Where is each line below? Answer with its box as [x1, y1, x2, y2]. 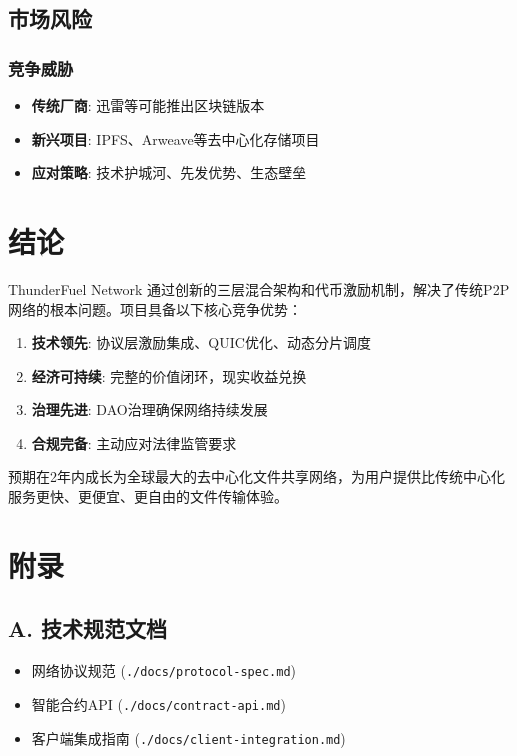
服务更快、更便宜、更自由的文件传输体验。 [8, 486, 288, 507]
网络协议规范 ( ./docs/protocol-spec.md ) [31, 660, 297, 681]
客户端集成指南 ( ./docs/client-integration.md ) [31, 727, 346, 748]
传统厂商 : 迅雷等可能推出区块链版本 [31, 95, 265, 115]
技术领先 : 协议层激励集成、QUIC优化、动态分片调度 [31, 332, 371, 353]
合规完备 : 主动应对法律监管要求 [31, 432, 237, 453]
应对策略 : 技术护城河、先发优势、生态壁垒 [31, 162, 307, 183]
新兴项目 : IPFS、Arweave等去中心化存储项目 [31, 128, 320, 149]
